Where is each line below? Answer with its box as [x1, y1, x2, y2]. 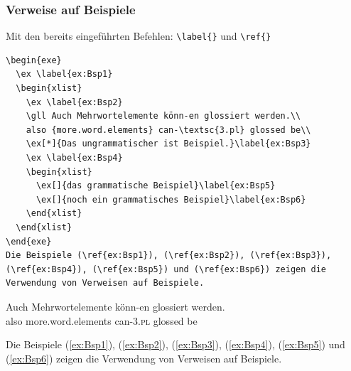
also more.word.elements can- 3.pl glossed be [6, 313, 198, 328]
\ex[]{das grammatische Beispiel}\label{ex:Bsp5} [36, 181, 276, 191]
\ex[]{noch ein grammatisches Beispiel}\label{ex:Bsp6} [36, 194, 306, 205]
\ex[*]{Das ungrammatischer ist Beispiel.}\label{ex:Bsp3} [26, 139, 311, 149]
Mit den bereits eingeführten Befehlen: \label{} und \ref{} [6, 28, 271, 43]
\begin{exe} [6, 55, 62, 65]
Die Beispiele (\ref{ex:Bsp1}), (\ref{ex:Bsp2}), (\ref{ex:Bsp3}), [6, 250, 332, 261]
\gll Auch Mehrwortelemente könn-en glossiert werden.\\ [26, 111, 301, 122]
